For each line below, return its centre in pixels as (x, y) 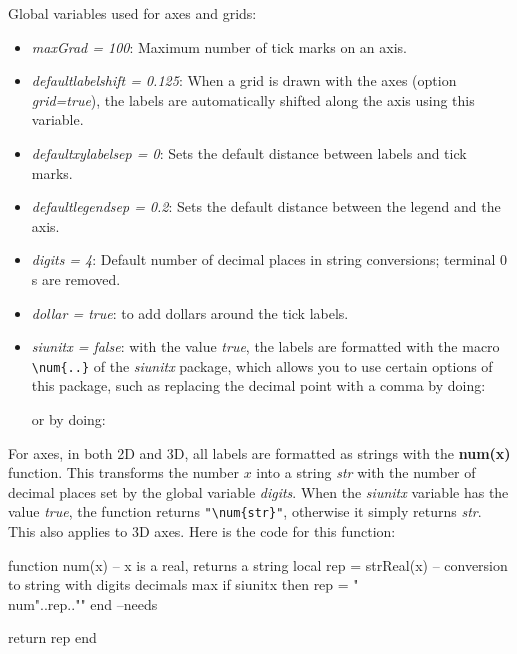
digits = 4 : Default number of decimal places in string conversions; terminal (263, 259)
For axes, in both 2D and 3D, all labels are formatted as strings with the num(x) (259, 452)
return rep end (52, 637)
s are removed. (76, 278)
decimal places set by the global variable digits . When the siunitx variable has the (258, 491)
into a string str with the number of (366, 472)
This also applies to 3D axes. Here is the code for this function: (202, 531)
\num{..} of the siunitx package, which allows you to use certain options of (262, 365)
